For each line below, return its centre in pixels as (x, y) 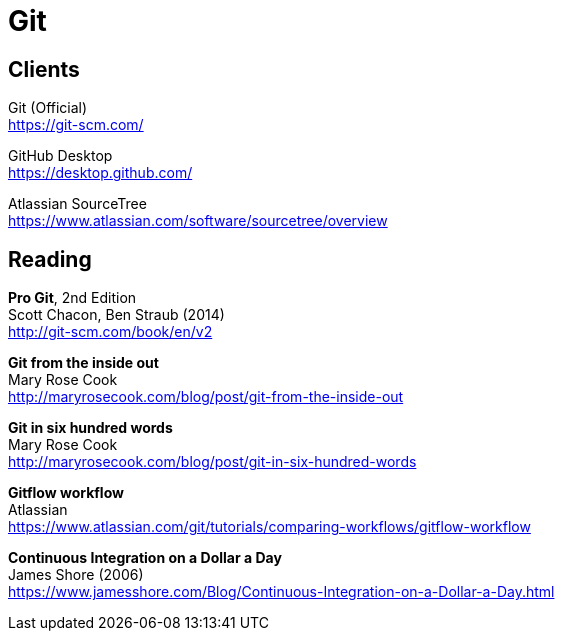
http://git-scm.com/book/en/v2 (110, 332)
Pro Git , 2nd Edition (72, 298)
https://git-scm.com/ (76, 125)
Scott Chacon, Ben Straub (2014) (116, 315)
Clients (44, 69)
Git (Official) (48, 108)
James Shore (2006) (76, 575)
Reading (50, 259)
